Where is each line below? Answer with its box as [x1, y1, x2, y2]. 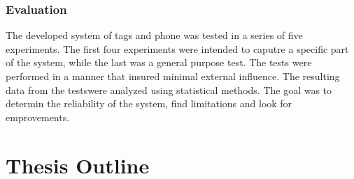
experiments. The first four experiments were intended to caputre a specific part [6, 41, 349, 56]
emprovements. [6, 109, 70, 124]
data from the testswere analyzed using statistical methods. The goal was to [6, 82, 332, 97]
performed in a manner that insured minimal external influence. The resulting [6, 69, 340, 83]
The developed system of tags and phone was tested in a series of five [6, 28, 303, 42]
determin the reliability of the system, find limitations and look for [6, 96, 292, 111]
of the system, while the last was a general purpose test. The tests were [6, 55, 312, 70]
